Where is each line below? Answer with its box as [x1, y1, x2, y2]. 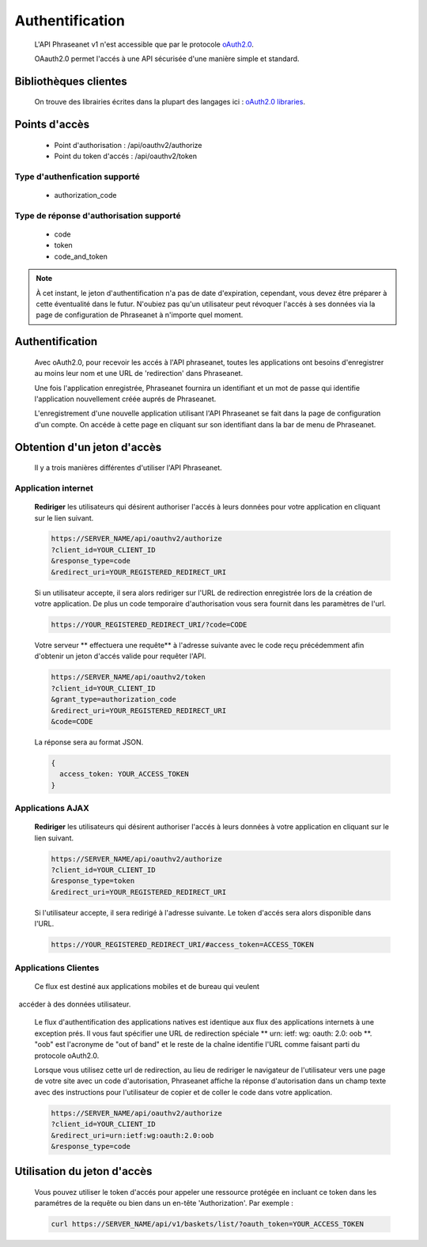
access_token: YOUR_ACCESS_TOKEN [59, 770, 189, 779]
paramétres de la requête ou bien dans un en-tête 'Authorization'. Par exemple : [34, 1199, 294, 1208]
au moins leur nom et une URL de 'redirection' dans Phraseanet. [34, 369, 244, 378]
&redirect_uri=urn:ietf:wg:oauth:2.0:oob [51, 1131, 214, 1139]
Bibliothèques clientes [14, 74, 128, 88]
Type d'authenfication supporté [14, 171, 140, 182]
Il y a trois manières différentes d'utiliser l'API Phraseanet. [34, 463, 223, 472]
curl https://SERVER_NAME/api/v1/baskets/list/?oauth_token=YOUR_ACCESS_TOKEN [51, 1219, 364, 1229]
